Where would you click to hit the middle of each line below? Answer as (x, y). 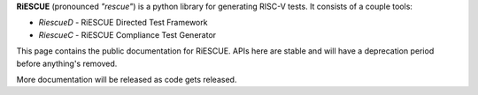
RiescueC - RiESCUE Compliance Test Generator (127, 34)
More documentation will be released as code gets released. (127, 79)
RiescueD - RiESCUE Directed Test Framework (123, 23)
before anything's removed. (67, 63)
